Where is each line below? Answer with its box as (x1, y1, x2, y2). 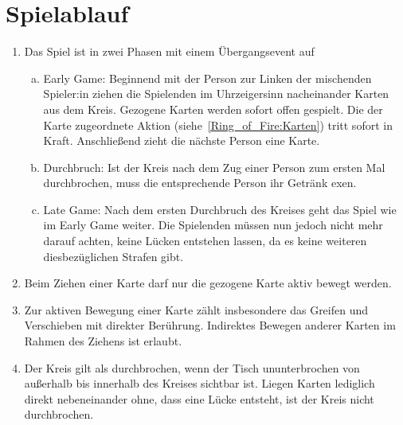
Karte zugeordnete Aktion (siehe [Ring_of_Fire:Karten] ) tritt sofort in (43, 116, 393, 133)
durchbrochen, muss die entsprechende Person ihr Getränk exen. (43, 174, 357, 191)
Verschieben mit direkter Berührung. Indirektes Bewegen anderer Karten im (24, 317, 396, 333)
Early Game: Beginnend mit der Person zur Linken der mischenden (43, 69, 372, 86)
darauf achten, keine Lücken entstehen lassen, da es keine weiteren (43, 232, 367, 249)
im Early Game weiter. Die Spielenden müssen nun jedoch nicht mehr (43, 216, 383, 233)
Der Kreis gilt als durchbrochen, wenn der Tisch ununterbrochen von (24, 359, 360, 376)
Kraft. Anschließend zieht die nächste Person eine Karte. (43, 132, 320, 149)
